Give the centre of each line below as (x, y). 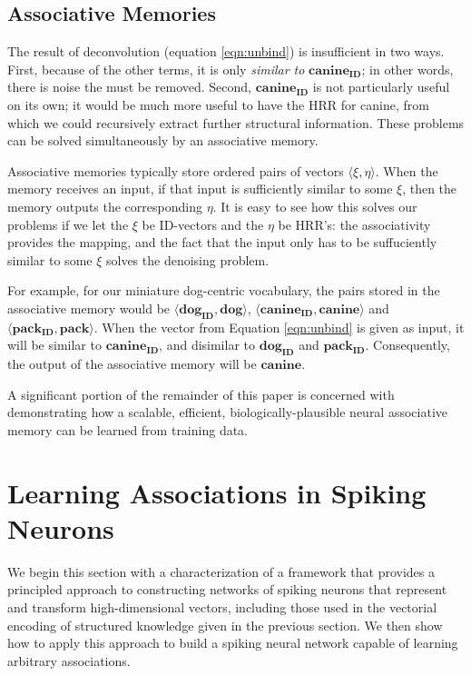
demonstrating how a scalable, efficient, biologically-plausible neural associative (228, 412)
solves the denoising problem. (187, 259)
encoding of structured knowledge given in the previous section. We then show (225, 625)
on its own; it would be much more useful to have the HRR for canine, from (218, 104)
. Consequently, (407, 345)
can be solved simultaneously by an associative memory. (163, 140)
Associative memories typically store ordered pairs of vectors (176, 170)
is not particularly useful (381, 87)
